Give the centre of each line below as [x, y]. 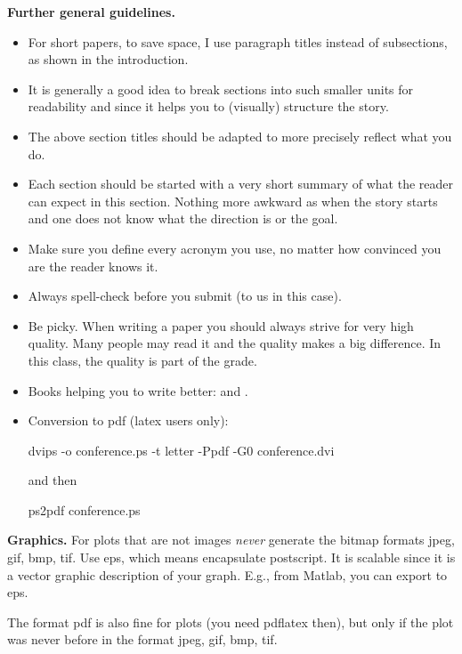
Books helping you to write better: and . [138, 390]
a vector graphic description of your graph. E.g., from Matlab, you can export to [227, 574]
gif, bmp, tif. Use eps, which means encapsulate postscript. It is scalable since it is [231, 557]
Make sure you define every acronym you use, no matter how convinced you [235, 248]
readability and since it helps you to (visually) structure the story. [208, 106]
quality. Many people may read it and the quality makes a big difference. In [235, 343]
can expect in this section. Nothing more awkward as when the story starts [233, 201]
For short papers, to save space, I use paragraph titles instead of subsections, [238, 41]
